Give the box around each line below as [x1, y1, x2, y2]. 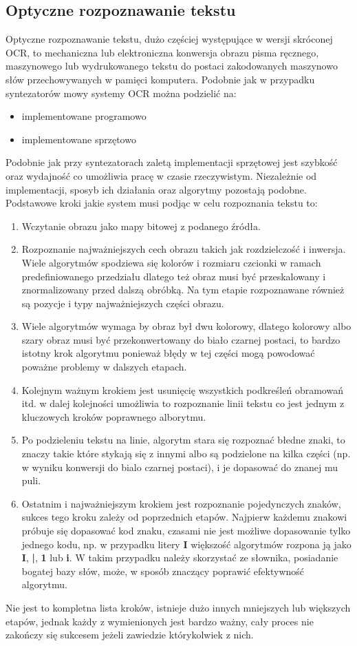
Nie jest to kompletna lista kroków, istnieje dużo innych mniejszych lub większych [6, 600, 351, 614]
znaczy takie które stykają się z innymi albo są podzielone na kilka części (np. [21, 446, 351, 461]
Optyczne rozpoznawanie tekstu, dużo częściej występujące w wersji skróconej [6, 32, 333, 46]
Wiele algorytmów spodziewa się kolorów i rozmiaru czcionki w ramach [21, 255, 321, 269]
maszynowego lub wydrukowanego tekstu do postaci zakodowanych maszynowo [6, 59, 338, 73]
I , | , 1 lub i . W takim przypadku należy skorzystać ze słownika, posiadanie [21, 550, 338, 565]
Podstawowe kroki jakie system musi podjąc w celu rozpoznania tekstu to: [6, 196, 318, 210]
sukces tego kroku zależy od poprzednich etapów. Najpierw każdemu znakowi [21, 510, 347, 524]
